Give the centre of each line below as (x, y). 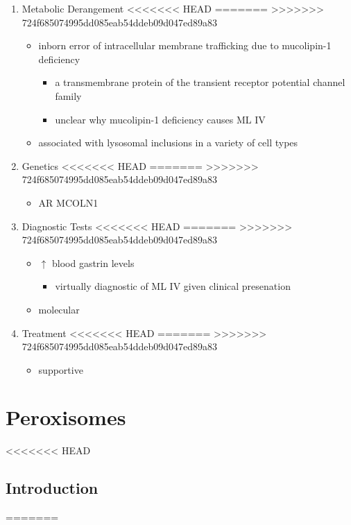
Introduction (52, 488)
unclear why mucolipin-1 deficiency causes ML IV (160, 119)
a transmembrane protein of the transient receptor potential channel (200, 82)
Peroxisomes (66, 417)
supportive (61, 369)
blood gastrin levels (93, 262)
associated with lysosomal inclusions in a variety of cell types (168, 143)
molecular (59, 309)
